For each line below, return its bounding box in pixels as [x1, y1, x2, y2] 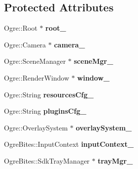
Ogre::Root [4, 23, 38, 33]
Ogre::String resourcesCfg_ [4, 89, 94, 99]
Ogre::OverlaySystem [4, 122, 68, 132]
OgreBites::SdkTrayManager [4, 155, 90, 166]
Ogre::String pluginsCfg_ [4, 106, 87, 116]
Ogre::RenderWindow [4, 72, 69, 83]
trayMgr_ [97, 155, 133, 166]
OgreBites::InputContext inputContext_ [4, 139, 134, 149]
